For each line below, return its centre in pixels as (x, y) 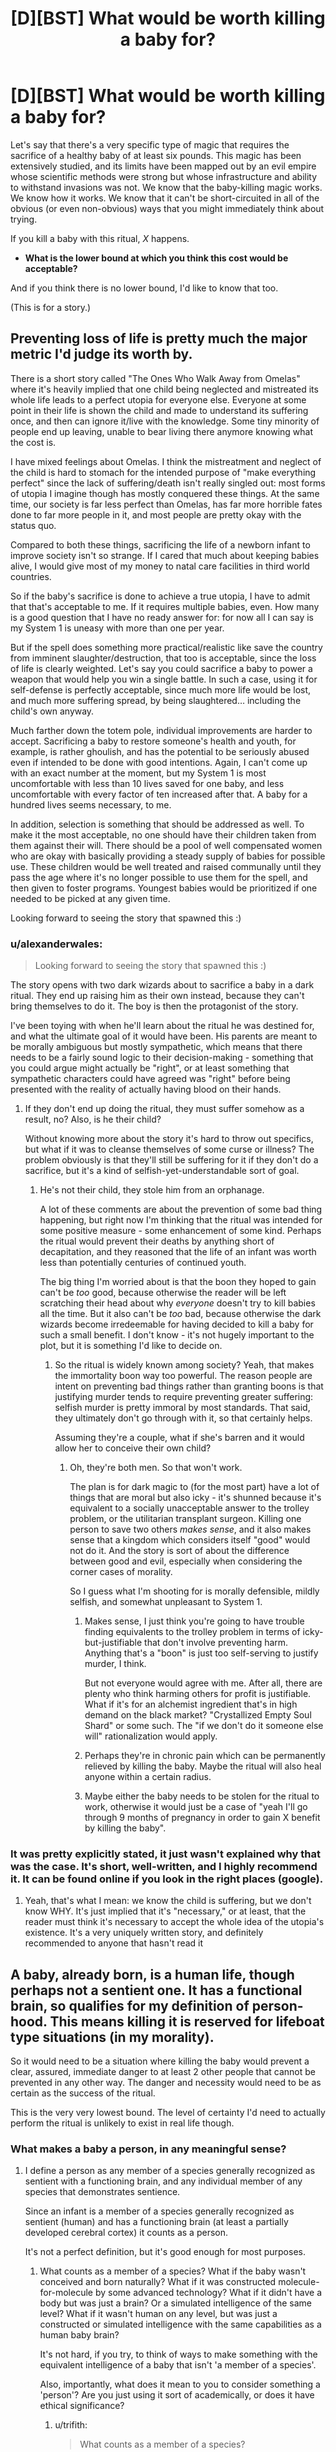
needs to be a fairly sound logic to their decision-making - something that (162, 1058)
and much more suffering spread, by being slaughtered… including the (156, 700)
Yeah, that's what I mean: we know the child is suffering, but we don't (168, 1901)
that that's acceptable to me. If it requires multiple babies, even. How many (165, 606)
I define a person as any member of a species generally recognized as (170, 2171)
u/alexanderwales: (56, 944)
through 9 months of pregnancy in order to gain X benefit (202, 1818)
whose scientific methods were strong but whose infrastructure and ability (164, 176)
